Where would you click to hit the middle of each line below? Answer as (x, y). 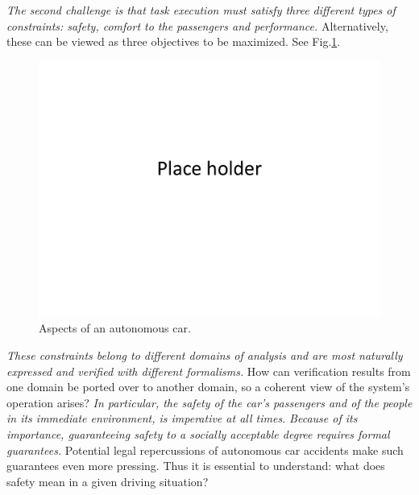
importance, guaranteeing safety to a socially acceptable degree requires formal (198, 433)
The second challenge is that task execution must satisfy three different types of (201, 10)
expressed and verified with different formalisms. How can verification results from (209, 371)
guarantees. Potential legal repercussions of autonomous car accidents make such (205, 450)
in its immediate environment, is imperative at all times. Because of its (182, 418)
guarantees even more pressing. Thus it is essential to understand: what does (196, 466)
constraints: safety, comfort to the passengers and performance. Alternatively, (197, 25)
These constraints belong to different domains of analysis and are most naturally (205, 355)
